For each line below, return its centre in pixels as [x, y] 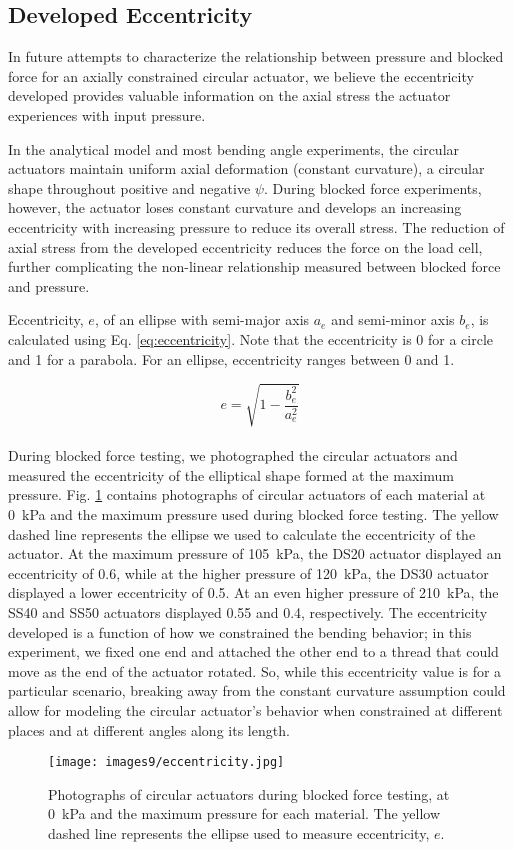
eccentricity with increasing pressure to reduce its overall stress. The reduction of [256, 226]
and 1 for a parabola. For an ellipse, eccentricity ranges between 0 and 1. [231, 358]
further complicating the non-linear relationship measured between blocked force [254, 266]
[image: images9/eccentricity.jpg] [166, 762]
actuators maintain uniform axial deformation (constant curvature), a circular [246, 168]
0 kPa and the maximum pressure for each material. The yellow [244, 813]
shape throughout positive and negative [129, 187]
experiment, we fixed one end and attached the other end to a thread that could [253, 651]
